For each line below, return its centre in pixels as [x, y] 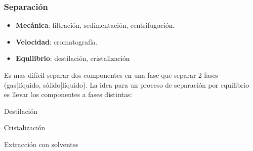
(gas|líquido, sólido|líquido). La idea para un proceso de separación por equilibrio [126, 84]
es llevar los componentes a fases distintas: [68, 94]
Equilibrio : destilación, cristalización [73, 58]
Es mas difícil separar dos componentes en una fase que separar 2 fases [111, 75]
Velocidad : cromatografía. [57, 41]
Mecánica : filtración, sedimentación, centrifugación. [95, 25]
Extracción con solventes [41, 144]
